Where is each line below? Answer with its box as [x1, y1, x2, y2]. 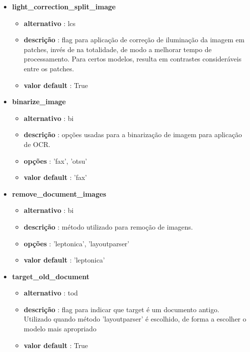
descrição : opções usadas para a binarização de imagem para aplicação [24, 129, 242, 140]
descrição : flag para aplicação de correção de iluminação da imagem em [24, 34, 245, 45]
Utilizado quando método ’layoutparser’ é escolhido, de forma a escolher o [24, 314, 247, 324]
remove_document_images [12, 188, 107, 199]
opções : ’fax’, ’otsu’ [24, 155, 87, 166]
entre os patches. [24, 63, 74, 73]
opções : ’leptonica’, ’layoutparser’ [24, 238, 130, 248]
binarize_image [12, 96, 66, 107]
